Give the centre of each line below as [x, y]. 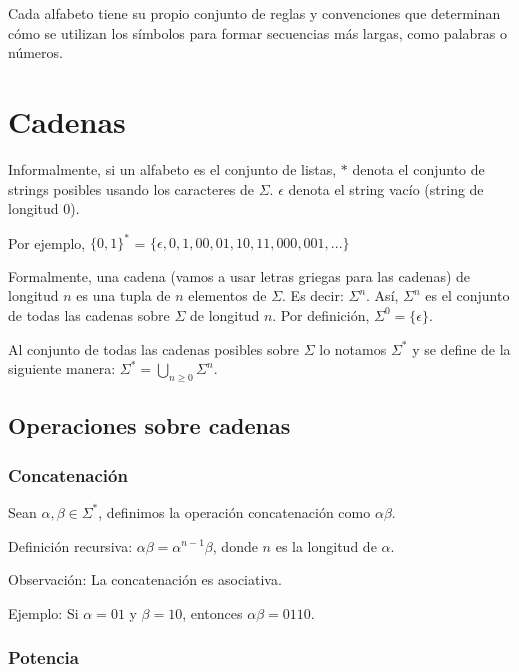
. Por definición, [321, 314]
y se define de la [461, 348]
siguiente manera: [62, 368]
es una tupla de [123, 295]
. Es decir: [313, 295]
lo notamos [353, 348]
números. [35, 52]
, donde [235, 545]
